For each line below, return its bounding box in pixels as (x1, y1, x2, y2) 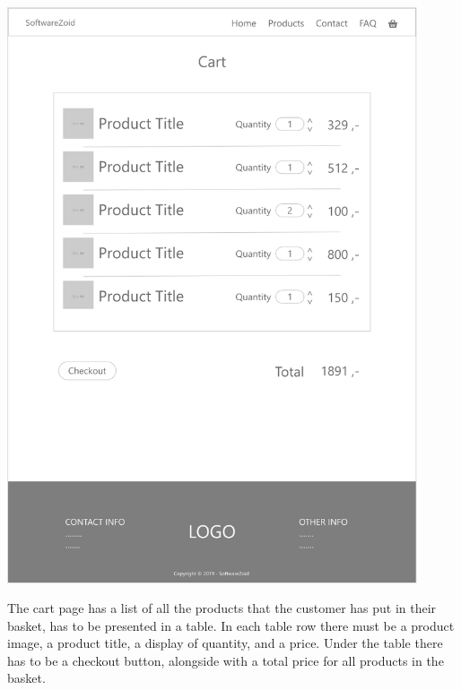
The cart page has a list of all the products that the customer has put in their (7, 599, 437, 617)
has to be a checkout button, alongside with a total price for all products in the (7, 651, 444, 669)
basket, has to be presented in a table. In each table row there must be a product (7, 616, 455, 634)
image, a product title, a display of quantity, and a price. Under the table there (7, 634, 443, 652)
